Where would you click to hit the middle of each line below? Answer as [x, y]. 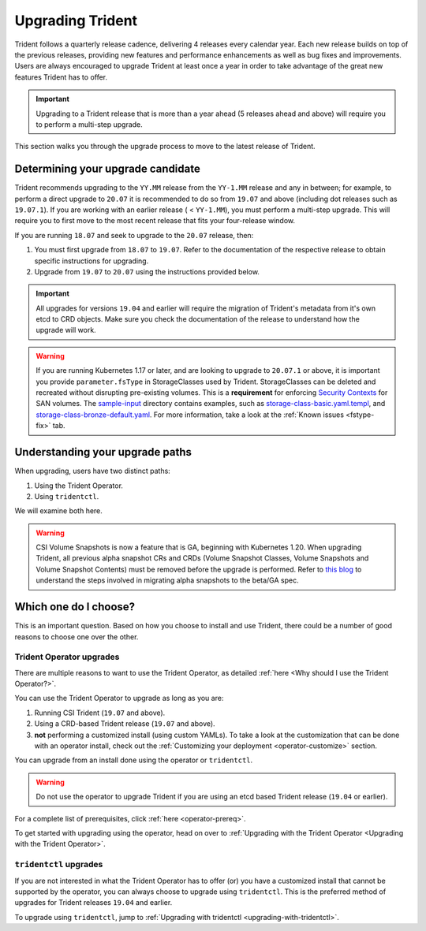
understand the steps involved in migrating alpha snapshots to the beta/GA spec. [167, 580]
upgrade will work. [66, 330]
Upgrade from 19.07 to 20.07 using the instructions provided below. [147, 271]
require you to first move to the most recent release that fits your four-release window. [155, 221]
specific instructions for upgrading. [92, 261]
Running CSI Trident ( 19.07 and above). [100, 713]
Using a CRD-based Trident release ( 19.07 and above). [125, 724]
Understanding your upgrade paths [103, 452]
